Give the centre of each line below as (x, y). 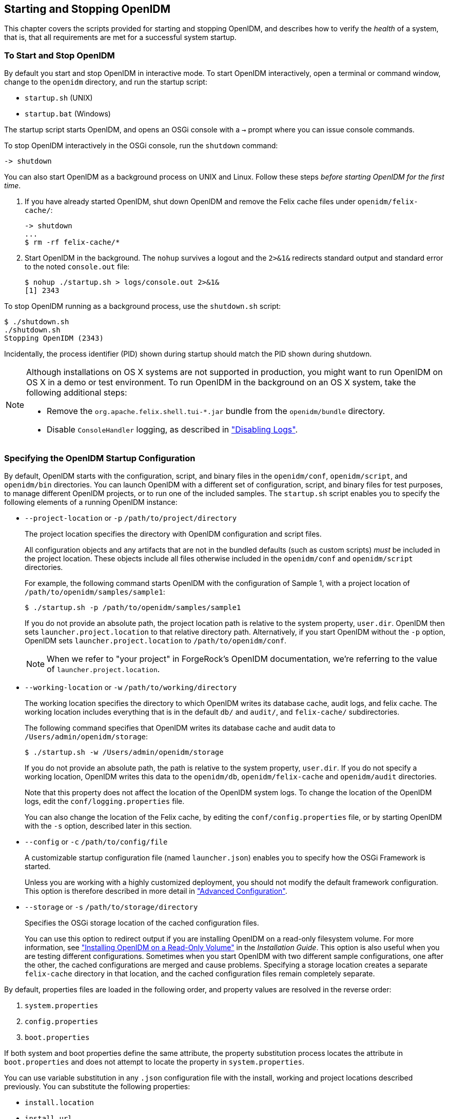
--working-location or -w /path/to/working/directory (131, 687)
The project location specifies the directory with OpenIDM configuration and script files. (173, 534)
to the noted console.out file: (77, 267)
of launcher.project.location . (103, 669)
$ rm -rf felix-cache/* (72, 242)
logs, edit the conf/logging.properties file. (105, 801)
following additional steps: (77, 393)
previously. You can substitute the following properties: (97, 1086)
